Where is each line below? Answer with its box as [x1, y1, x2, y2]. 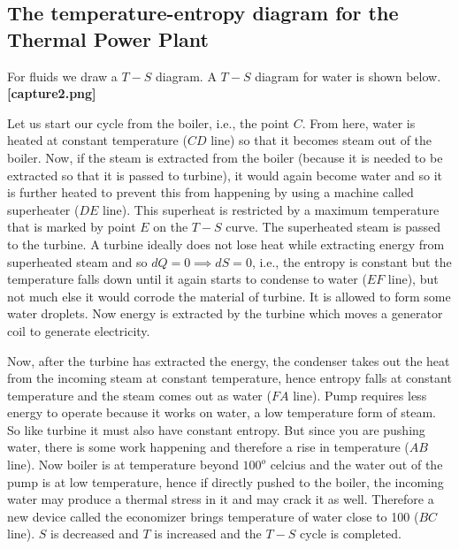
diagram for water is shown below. [255, 66, 441, 85]
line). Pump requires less [293, 385, 427, 404]
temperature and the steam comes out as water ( [7, 385, 272, 404]
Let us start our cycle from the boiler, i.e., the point [7, 113, 290, 132]
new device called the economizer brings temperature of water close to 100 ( [7, 507, 419, 525]
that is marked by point [7, 217, 136, 236]
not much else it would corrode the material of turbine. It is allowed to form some [7, 286, 451, 305]
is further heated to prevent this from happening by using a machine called [7, 183, 414, 202]
